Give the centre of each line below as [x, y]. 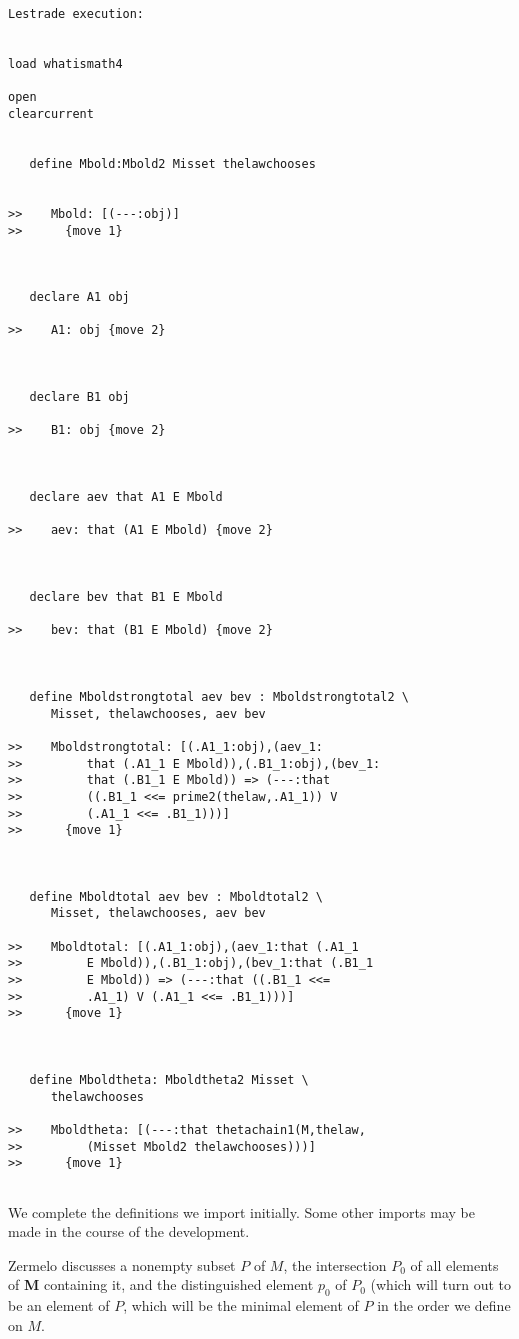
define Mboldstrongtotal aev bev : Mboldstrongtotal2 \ [219, 696]
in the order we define [444, 1305]
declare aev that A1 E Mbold [126, 497]
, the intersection [335, 1264]
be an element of [59, 1305]
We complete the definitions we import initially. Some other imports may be [241, 1211]
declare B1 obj [79, 397]
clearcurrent [51, 113]
